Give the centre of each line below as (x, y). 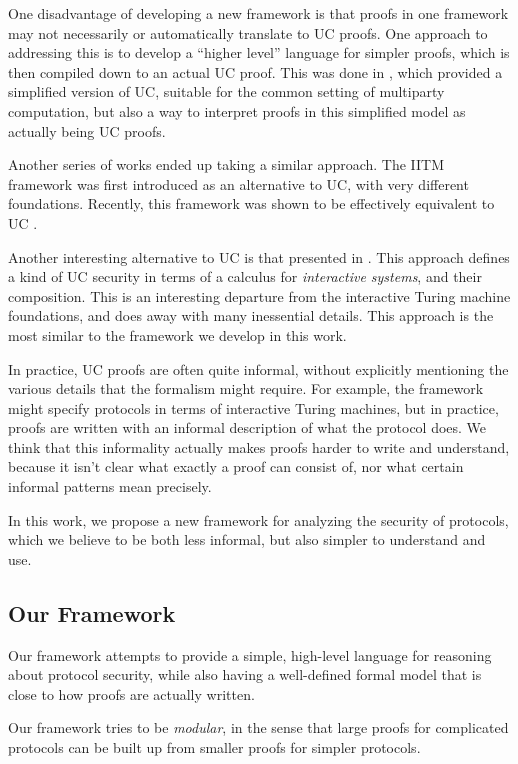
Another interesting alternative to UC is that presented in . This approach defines (259, 256)
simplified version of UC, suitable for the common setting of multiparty (226, 91)
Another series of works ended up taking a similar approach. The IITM (226, 164)
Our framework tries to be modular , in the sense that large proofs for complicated (258, 727)
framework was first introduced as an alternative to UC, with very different (238, 183)
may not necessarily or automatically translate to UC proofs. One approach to (248, 32)
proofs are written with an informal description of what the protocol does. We (247, 427)
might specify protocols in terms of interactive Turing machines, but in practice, (253, 407)
